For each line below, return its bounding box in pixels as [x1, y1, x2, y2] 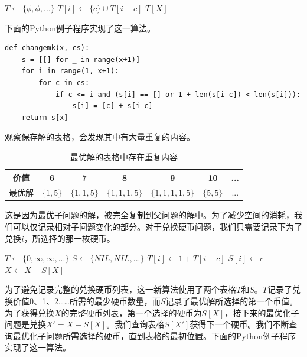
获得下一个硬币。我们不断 [190, 318, 289, 330]
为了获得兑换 [5, 306, 54, 319]
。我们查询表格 [106, 318, 165, 330]
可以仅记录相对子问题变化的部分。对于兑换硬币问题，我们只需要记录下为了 [12, 220, 302, 233]
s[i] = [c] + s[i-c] [72, 102, 153, 111]
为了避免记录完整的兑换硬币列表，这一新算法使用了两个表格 [5, 283, 236, 296]
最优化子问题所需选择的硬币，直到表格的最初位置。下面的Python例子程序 [12, 329, 296, 342]
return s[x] [21, 113, 68, 122]
